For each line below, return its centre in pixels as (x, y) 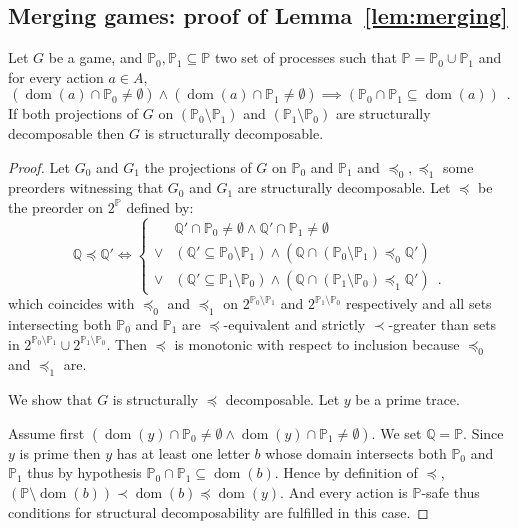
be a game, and (95, 57)
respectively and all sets (418, 303)
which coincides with (71, 303)
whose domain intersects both (356, 452)
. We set (396, 432)
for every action (56, 76)
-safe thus (450, 491)
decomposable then (66, 132)
